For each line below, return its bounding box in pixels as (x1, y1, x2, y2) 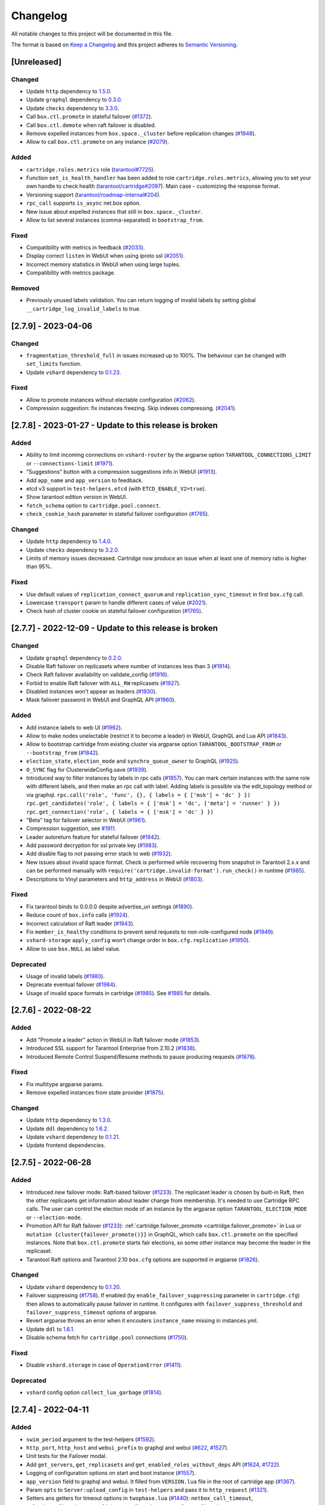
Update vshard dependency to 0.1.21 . (26, 1134, 120, 1141)
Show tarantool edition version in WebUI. (26, 494, 128, 501)
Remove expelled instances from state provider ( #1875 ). (26, 1089, 165, 1096)
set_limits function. (26, 360, 82, 367)
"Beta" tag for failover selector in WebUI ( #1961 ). (26, 816, 147, 824)
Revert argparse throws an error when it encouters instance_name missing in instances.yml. (26, 1317, 258, 1324)
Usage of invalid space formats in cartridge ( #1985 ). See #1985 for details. (26, 989, 211, 996)
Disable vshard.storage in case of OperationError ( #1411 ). (26, 1361, 183, 1369)
